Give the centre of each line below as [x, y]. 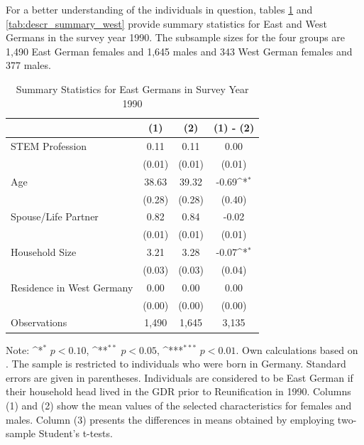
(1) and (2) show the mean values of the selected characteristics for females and [179, 405]
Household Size [44, 252]
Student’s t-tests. [76, 433]
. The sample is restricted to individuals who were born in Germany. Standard [176, 364]
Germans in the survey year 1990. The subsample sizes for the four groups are [176, 37]
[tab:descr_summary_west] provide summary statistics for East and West [166, 23]
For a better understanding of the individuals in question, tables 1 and [159, 9]
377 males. [28, 65]
